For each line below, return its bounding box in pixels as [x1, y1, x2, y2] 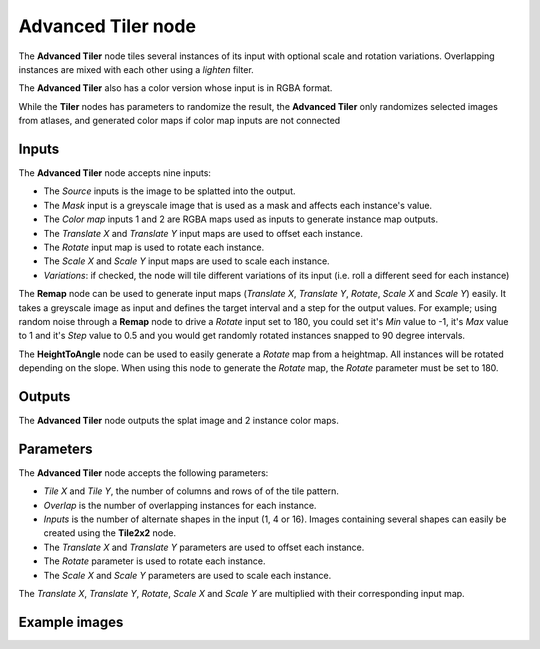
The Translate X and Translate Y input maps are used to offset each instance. [43, 227, 364, 239]
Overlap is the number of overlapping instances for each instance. [43, 499, 317, 511]
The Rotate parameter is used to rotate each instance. [43, 555, 266, 567]
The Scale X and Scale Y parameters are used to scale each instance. [43, 569, 332, 581]
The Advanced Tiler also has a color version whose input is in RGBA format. [18, 82, 333, 94]
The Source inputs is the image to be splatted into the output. [43, 185, 296, 197]
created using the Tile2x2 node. [43, 527, 177, 539]
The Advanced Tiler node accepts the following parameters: [18, 466, 269, 479]
